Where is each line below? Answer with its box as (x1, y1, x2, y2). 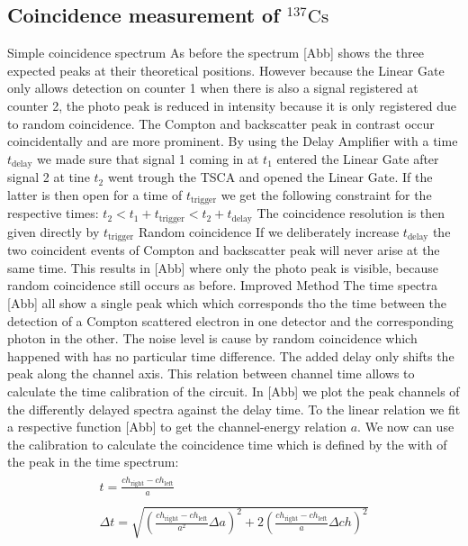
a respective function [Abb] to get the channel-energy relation (7, 417, 347, 436)
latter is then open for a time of (7, 185, 183, 204)
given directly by (7, 222, 100, 241)
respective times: (7, 204, 99, 223)
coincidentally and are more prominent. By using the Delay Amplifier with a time (7, 132, 458, 150)
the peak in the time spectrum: (7, 452, 179, 471)
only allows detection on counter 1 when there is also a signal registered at (7, 78, 418, 97)
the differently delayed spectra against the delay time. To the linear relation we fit (7, 399, 461, 418)
